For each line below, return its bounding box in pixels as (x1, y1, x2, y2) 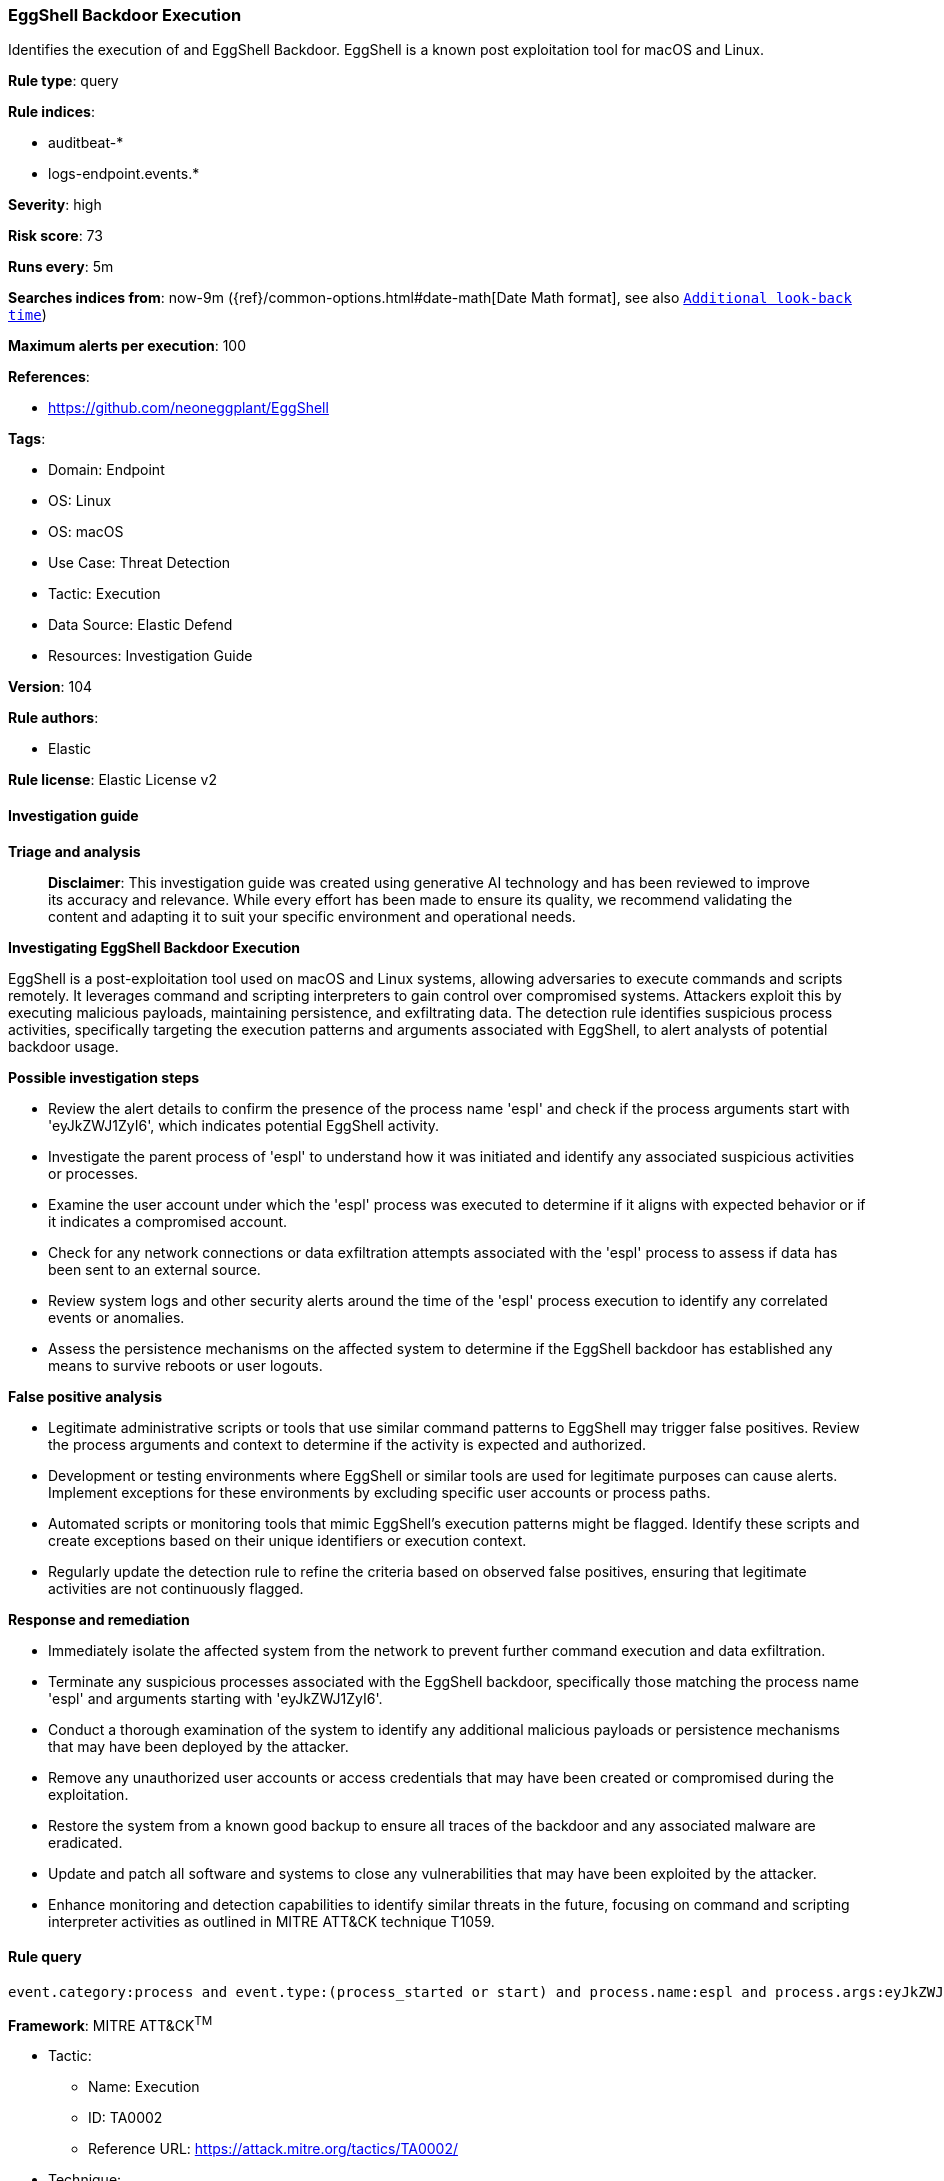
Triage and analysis (8, 842, 141, 860)
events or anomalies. (48, 1308, 185, 1326)
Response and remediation (8, 1610, 190, 1628)
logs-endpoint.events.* (48, 165, 200, 183)
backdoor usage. (8, 1037, 119, 1055)
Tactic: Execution (48, 585, 161, 603)
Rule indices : (8, 103, 95, 121)
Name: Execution (88, 2078, 200, 2096)
